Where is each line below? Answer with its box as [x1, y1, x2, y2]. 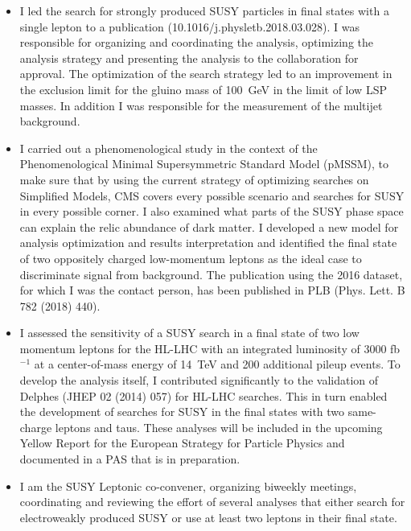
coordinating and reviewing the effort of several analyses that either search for [19, 493, 405, 510]
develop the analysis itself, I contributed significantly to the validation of [19, 372, 379, 389]
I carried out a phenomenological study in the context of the [19, 139, 318, 156]
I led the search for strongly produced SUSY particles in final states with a [19, 2, 389, 19]
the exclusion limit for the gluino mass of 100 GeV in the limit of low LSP [19, 80, 387, 97]
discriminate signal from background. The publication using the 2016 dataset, [19, 265, 403, 282]
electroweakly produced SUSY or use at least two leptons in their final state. [19, 508, 397, 525]
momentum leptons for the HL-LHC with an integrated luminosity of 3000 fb [19, 340, 401, 356]
